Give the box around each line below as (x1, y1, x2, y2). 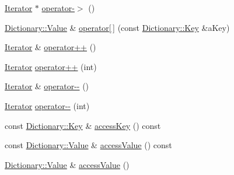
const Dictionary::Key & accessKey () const (5, 119, 161, 131)
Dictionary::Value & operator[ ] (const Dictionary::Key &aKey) (5, 21, 230, 33)
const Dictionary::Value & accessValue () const (5, 139, 172, 151)
